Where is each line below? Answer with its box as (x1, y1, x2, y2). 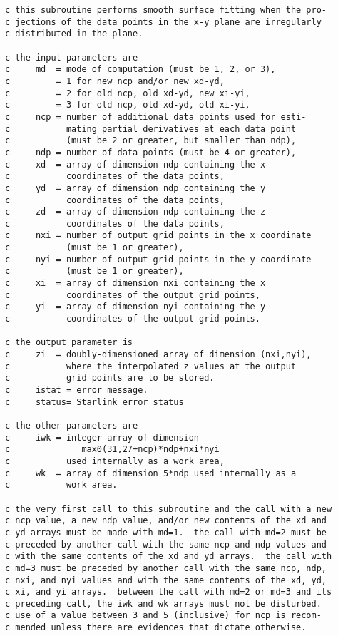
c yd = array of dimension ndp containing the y (5, 183, 266, 193)
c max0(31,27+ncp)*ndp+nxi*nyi (5, 444, 220, 455)
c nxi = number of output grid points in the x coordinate (5, 230, 312, 241)
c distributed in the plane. (5, 29, 143, 39)
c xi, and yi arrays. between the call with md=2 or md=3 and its (5, 587, 332, 597)
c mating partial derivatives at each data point (5, 123, 297, 134)
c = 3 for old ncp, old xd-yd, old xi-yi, (5, 100, 250, 111)
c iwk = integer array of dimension (5, 432, 200, 443)
